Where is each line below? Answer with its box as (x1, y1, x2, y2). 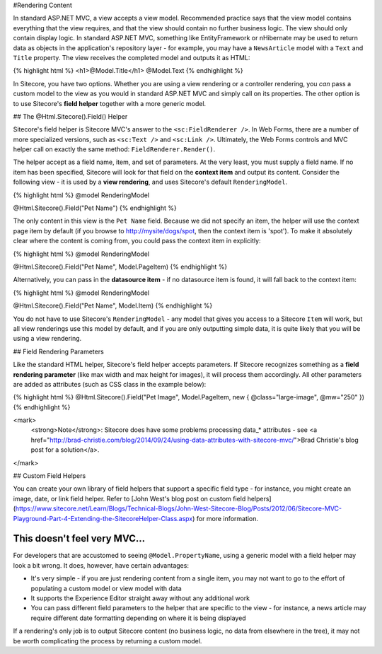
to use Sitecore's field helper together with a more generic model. (13, 99, 207, 107)
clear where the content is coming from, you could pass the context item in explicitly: (13, 237, 261, 245)
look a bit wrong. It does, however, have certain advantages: (13, 561, 189, 569)
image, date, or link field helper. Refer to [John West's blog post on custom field (13, 494, 246, 503)
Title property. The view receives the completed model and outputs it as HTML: (13, 53, 250, 62)
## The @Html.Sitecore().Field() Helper (13, 112, 128, 120)
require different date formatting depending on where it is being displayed (30, 614, 247, 622)
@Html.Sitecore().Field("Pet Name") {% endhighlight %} (13, 204, 177, 212)
